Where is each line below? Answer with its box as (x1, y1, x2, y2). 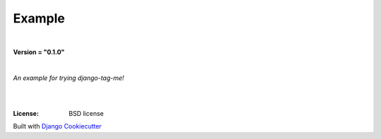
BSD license (68, 109, 104, 117)
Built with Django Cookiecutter (13, 122, 102, 131)
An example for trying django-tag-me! (13, 74, 125, 82)
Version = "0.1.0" (13, 48, 65, 56)
